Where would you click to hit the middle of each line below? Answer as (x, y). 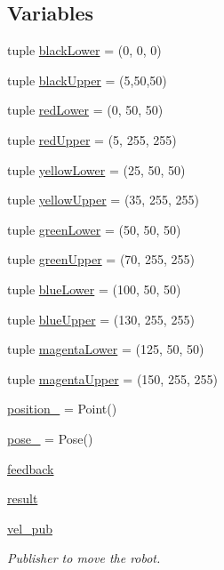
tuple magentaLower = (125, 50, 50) (106, 349)
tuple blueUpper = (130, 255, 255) (101, 319)
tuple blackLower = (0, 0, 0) (84, 50)
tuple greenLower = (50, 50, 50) (94, 229)
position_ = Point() (62, 409)
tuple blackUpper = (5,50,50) (87, 80)
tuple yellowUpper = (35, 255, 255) (103, 200)
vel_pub (30, 528)
